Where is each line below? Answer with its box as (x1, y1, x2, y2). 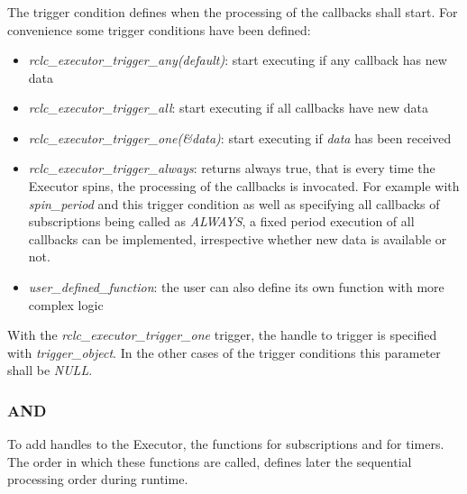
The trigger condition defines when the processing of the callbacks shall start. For (7, 2, 458, 21)
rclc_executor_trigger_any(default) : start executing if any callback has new (28, 50, 447, 69)
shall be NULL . (7, 361, 93, 380)
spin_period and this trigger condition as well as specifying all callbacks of (28, 194, 440, 213)
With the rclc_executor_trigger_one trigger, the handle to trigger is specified (7, 325, 437, 344)
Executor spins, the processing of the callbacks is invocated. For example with (28, 177, 460, 196)
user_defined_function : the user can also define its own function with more (28, 278, 444, 297)
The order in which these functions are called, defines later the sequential (7, 452, 412, 471)
